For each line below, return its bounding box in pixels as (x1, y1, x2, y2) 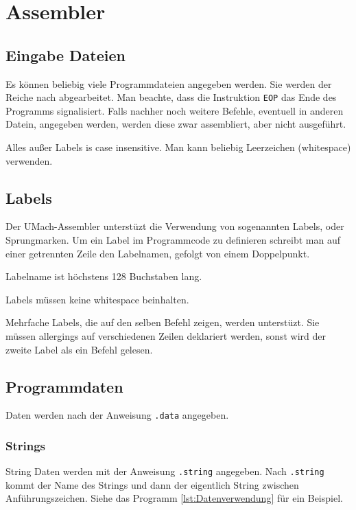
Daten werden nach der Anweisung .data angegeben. (5, 408, 229, 422)
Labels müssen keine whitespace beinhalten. (5, 292, 189, 306)
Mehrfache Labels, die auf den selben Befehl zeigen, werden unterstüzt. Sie (5, 315, 320, 329)
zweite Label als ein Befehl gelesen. (5, 342, 153, 356)
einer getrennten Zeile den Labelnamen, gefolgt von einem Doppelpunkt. (5, 246, 310, 260)
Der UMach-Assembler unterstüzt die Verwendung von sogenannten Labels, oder (5, 219, 344, 233)
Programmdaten (5, 375, 123, 397)
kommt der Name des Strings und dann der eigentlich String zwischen (5, 477, 299, 491)
